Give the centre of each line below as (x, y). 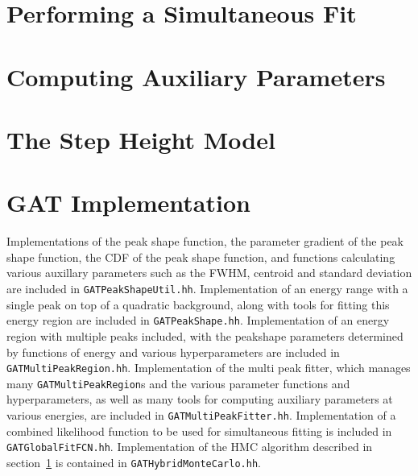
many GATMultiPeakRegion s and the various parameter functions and (178, 383)
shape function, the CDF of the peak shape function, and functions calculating (201, 257)
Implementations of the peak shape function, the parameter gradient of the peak (205, 241)
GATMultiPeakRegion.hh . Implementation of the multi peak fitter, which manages (209, 368)
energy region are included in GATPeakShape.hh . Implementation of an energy (198, 320)
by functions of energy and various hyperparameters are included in (173, 352)
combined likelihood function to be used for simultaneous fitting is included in (199, 430)
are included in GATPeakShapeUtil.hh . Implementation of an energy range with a (207, 289)
